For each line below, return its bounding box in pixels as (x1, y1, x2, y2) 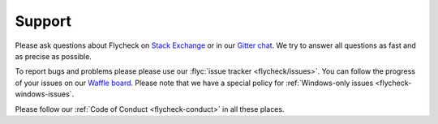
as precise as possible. (15, 51, 92, 61)
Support (15, 12, 72, 30)
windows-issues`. (15, 89, 75, 99)
